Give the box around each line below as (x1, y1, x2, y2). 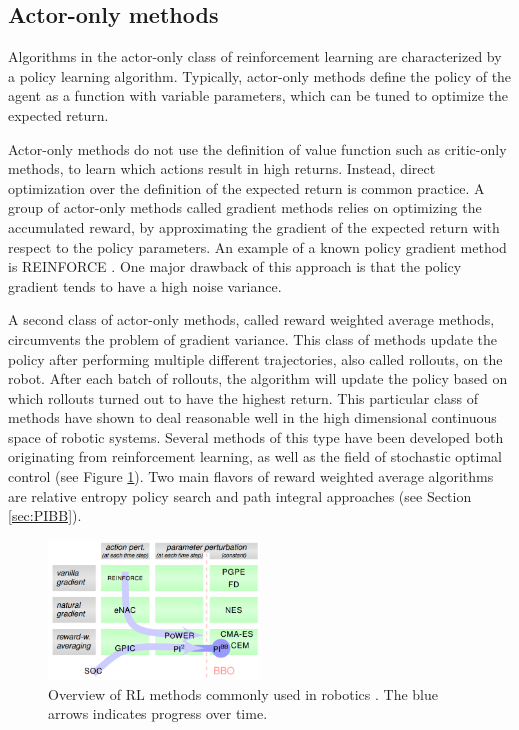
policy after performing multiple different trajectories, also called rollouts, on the (8, 348, 503, 369)
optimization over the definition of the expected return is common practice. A (8, 177, 485, 198)
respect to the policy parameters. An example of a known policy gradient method (8, 236, 507, 257)
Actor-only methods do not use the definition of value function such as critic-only (8, 138, 507, 159)
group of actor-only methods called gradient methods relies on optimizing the (8, 197, 482, 218)
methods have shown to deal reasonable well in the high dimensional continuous (8, 407, 497, 428)
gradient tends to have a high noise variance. (8, 275, 282, 296)
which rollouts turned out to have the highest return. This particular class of (8, 387, 479, 408)
